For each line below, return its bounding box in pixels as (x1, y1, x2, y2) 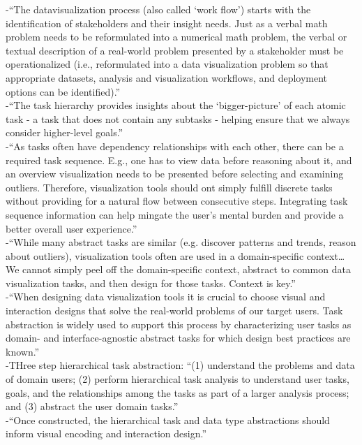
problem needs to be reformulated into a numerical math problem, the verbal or (6, 29, 347, 44)
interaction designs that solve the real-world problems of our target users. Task (6, 303, 343, 318)
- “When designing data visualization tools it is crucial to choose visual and (6, 289, 326, 304)
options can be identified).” (6, 84, 121, 99)
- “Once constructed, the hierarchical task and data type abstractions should (6, 412, 330, 427)
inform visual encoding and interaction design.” (6, 426, 207, 441)
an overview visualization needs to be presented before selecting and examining (6, 166, 344, 181)
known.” (6, 344, 40, 358)
